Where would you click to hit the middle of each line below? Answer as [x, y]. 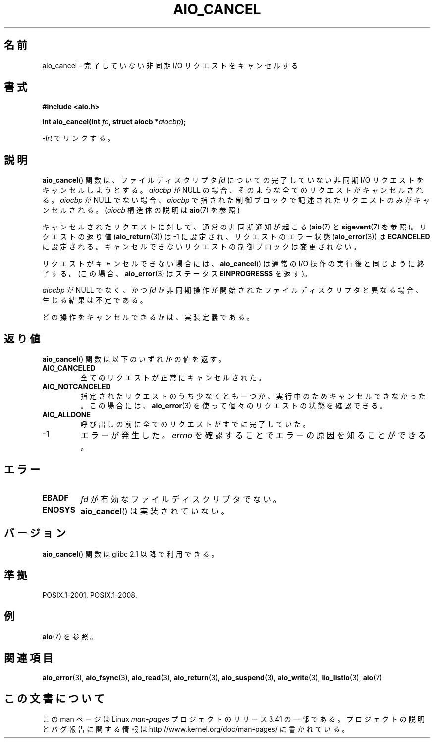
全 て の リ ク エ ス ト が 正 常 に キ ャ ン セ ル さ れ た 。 [173, 378]
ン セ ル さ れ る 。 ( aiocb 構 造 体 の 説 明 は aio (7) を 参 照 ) [141, 210]
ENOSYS [59, 509]
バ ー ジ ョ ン [35, 533]
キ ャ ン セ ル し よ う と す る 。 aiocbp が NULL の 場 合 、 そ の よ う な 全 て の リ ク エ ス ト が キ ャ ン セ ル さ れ [233, 190]
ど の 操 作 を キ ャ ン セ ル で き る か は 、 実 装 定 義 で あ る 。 [148, 317]
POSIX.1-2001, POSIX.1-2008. [90, 595]
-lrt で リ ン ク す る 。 [78, 138]
